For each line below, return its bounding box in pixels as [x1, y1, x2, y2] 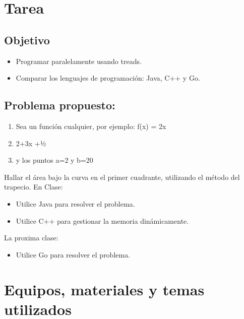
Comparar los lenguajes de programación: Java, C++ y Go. [16, 73, 200, 83]
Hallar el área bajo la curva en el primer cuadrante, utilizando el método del [4, 171, 240, 182]
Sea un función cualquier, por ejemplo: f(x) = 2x [16, 120, 166, 131]
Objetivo [4, 32, 50, 47]
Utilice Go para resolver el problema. [16, 249, 131, 260]
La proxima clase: [4, 232, 58, 243]
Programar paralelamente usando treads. [16, 55, 142, 66]
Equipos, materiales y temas [4, 279, 205, 299]
